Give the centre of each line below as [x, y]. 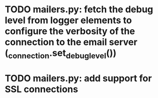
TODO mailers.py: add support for [78, 78]
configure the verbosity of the [70, 31]
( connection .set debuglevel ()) [61, 54]
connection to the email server [71, 42]
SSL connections [41, 89]
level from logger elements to [69, 20]
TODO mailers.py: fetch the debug [79, 9]
